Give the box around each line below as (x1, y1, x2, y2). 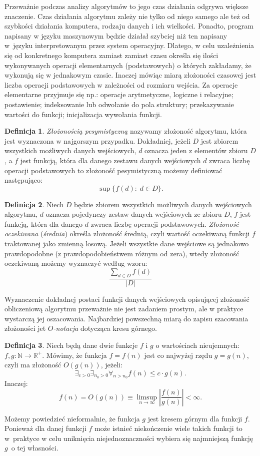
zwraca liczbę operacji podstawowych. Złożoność (90, 218, 239, 229)
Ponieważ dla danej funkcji (4, 423, 86, 433)
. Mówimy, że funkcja (42, 349, 107, 360)
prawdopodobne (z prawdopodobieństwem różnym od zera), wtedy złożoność (4, 248, 239, 258)
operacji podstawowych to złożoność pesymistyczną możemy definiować (4, 165, 222, 175)
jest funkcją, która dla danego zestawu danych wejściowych (20, 155, 201, 165)
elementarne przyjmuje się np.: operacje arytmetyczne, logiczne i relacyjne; (4, 89, 233, 100)
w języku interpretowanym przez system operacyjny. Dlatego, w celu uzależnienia (4, 40, 254, 51)
